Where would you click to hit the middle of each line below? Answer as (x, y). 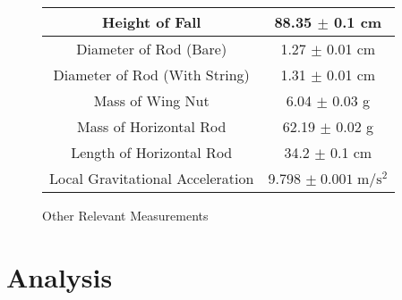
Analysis (60, 276)
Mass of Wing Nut (151, 100)
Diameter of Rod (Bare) (152, 49)
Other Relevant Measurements (125, 215)
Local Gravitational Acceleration (152, 178)
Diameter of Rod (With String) (151, 75)
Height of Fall (152, 22)
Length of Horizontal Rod (152, 152)
